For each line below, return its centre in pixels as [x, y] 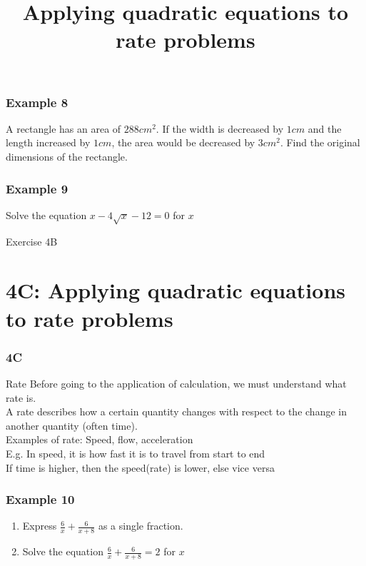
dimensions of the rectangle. [67, 157]
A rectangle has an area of [63, 128]
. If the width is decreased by [220, 128]
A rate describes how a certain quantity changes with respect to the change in [176, 411]
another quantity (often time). [72, 425]
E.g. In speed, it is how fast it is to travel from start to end [136, 453]
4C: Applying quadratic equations [176, 290]
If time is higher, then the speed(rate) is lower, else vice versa [140, 467]
